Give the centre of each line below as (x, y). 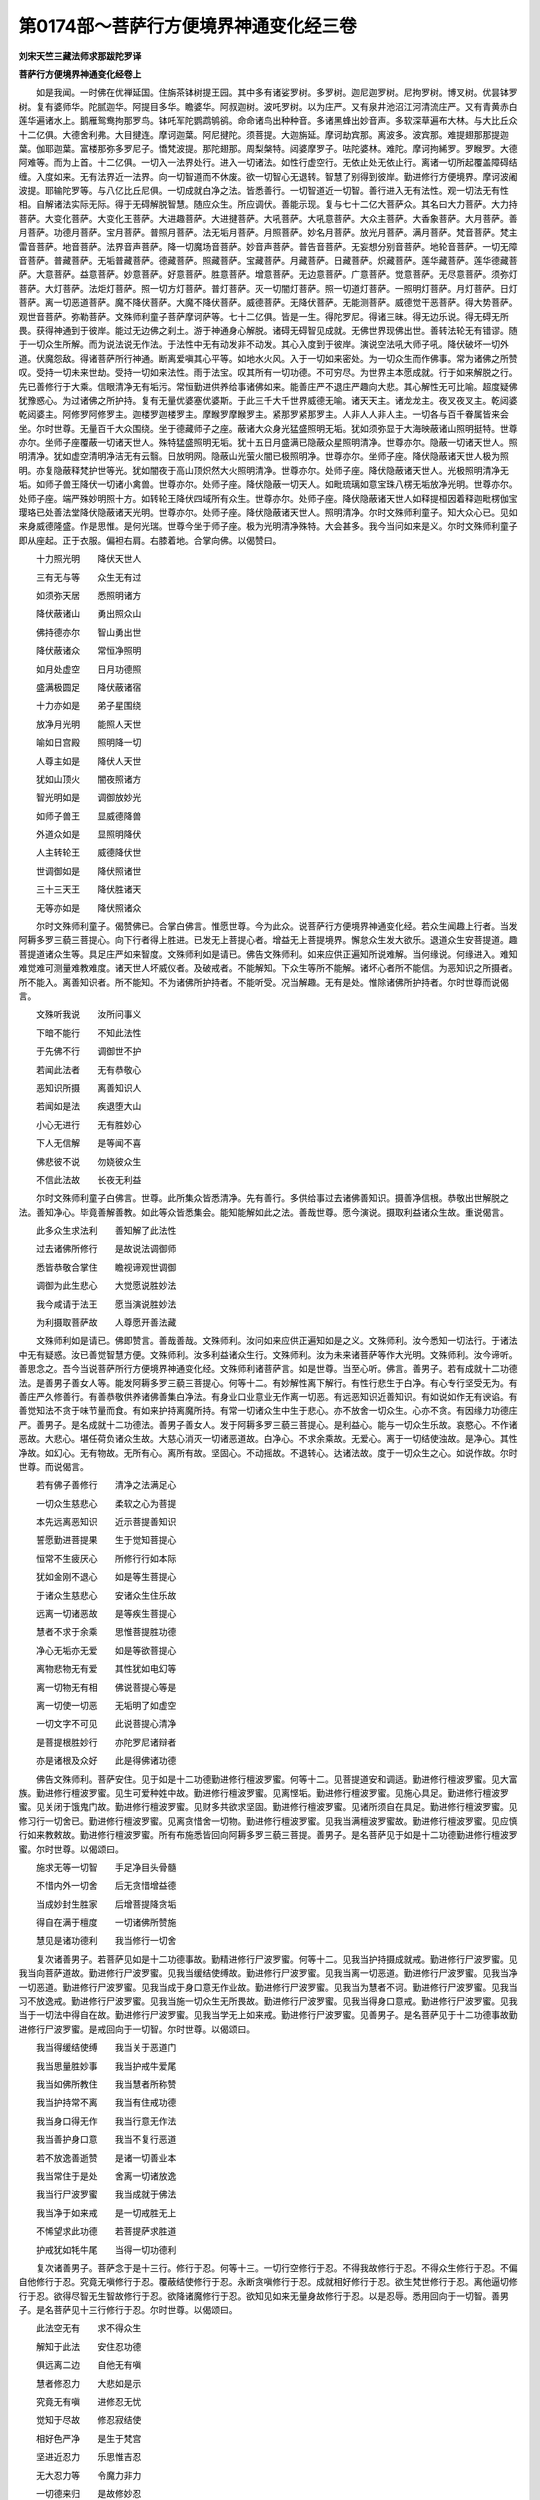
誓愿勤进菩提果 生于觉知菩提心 (106, 1540)
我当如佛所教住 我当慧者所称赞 (106, 2084)
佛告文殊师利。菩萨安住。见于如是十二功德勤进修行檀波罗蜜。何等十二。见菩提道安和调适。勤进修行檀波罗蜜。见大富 (276, 1779)
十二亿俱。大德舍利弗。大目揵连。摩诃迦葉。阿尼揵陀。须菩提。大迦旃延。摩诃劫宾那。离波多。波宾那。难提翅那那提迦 (263, 134)
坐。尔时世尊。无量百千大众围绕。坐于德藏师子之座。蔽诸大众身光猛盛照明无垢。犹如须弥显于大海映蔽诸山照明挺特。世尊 (268, 428)
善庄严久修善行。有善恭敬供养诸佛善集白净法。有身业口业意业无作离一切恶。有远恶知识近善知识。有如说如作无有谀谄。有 (268, 1396)
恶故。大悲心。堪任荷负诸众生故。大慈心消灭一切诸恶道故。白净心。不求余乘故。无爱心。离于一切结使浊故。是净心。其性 (268, 1439)
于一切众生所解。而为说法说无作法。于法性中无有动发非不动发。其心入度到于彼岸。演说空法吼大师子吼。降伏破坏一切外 (263, 344)
